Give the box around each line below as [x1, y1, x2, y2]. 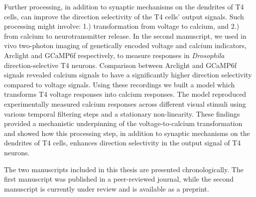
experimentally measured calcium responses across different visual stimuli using [4, 98, 246, 109]
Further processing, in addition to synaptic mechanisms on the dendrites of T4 [4, 1, 244, 11]
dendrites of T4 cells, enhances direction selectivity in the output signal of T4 [4, 137, 241, 148]
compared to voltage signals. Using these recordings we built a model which [4, 79, 235, 89]
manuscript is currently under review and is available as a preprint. [4, 183, 209, 194]
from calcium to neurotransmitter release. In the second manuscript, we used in [4, 30, 247, 41]
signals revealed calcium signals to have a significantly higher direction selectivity [4, 69, 252, 80]
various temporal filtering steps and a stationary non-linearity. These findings [4, 108, 240, 119]
